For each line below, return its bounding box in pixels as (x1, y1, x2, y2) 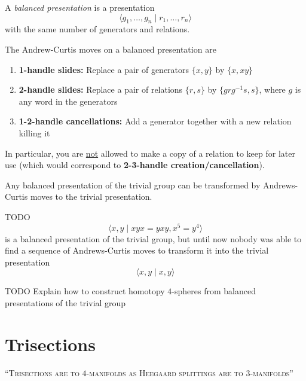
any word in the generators (19, 95, 118, 107)
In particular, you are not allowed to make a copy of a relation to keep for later (5, 147, 295, 159)
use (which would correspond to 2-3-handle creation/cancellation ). (5, 159, 265, 171)
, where (259, 83, 286, 96)
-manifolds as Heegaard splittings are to (86, 366, 243, 379)
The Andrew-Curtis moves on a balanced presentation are (5, 42, 216, 55)
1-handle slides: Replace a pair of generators (19, 63, 189, 75)
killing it (19, 126, 50, 139)
